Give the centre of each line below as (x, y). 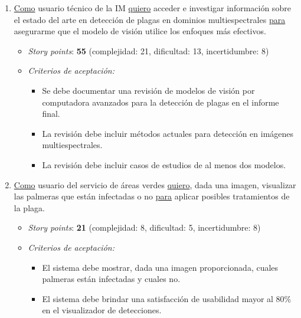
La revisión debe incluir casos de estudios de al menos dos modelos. (164, 164)
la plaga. (29, 207)
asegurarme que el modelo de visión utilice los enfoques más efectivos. (140, 31)
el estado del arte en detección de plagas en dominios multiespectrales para (150, 19)
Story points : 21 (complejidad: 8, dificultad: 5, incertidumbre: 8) (144, 227)
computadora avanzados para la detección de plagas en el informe (161, 102)
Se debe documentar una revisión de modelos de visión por (148, 90)
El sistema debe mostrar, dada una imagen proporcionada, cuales (160, 267)
